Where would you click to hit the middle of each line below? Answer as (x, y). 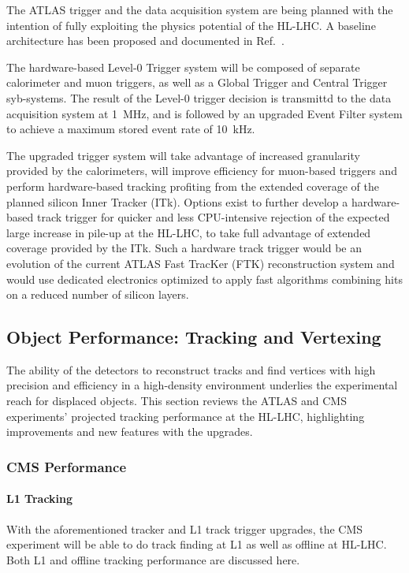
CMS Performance (67, 466)
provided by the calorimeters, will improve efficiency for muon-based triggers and (202, 171)
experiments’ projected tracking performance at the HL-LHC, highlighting (186, 416)
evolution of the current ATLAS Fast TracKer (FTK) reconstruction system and (201, 263)
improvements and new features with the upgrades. (130, 432)
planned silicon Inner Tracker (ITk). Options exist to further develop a (177, 201)
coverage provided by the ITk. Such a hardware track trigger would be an (184, 248)
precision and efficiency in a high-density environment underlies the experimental (202, 385)
